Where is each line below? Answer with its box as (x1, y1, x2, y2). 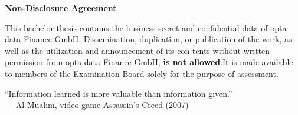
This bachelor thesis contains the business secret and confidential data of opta (5, 21, 287, 33)
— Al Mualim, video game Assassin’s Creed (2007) (5, 99, 189, 111)
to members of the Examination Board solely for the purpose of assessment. (5, 67, 279, 79)
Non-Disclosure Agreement (5, 2, 117, 13)
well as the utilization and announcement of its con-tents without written (5, 44, 270, 56)
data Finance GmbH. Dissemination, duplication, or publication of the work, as (5, 33, 292, 45)
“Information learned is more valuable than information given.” (5, 87, 232, 99)
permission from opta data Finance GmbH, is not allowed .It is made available (5, 56, 293, 68)
